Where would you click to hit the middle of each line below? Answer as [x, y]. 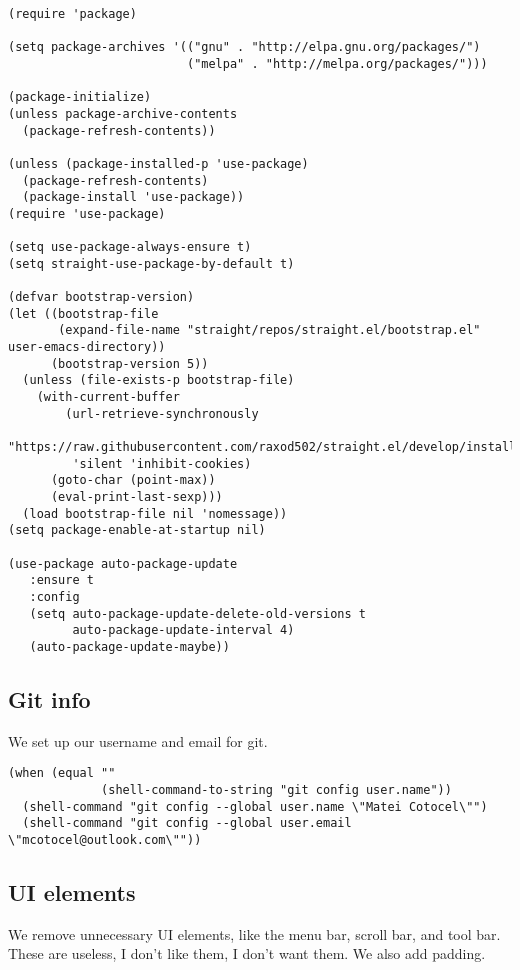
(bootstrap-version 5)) [129, 363]
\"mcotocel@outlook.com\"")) [105, 840]
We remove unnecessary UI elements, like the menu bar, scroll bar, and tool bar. [254, 933]
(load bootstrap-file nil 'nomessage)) [155, 513]
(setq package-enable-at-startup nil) [137, 530]
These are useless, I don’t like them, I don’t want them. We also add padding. [247, 953]
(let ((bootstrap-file [83, 313]
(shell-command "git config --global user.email [187, 823]
